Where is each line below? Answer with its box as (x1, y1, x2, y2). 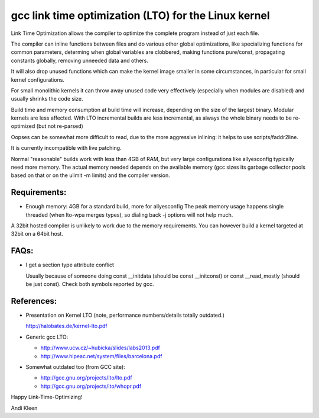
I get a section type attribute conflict (25, 261, 115, 269)
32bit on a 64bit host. (11, 230, 63, 237)
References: (11, 296, 57, 306)
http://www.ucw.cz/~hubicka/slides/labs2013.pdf (40, 344, 161, 352)
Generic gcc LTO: (25, 333, 69, 340)
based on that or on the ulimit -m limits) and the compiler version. (11, 172, 171, 179)
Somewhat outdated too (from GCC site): (25, 364, 125, 371)
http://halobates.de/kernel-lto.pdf (25, 323, 108, 330)
